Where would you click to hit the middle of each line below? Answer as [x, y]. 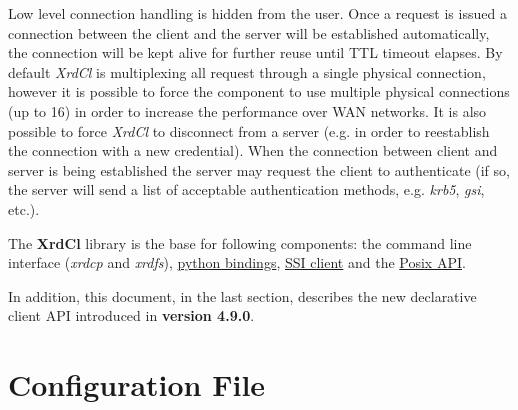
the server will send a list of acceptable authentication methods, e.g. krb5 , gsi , [246, 189]
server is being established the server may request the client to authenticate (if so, [259, 169]
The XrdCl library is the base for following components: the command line [240, 242]
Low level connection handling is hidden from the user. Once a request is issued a [257, 13]
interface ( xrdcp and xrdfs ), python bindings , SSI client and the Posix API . [237, 262]
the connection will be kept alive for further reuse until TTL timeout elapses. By [255, 52]
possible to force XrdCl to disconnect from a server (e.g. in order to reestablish [249, 130]
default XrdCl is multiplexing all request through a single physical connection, [247, 71]
